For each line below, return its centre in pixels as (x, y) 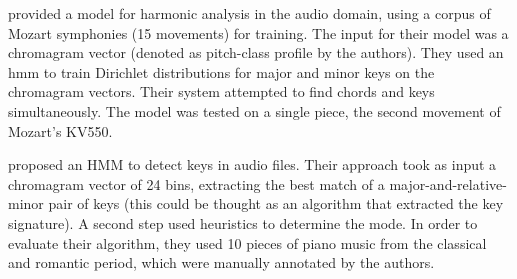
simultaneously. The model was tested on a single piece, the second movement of (254, 110)
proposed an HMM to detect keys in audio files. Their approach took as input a (252, 164)
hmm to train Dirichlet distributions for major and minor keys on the (221, 71)
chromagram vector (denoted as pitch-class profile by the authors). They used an (256, 52)
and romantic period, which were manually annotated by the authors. (221, 262)
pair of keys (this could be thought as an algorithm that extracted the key (276, 203)
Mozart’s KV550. (60, 130)
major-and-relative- (448, 183)
